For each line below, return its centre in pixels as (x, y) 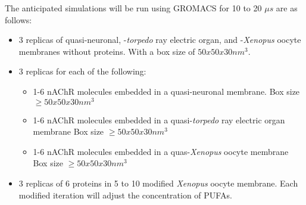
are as (287, 8)
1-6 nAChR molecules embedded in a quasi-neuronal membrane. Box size (166, 91)
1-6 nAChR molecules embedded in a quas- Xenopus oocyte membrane (161, 151)
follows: (18, 19)
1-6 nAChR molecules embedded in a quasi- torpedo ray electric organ (159, 119)
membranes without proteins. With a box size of (107, 51)
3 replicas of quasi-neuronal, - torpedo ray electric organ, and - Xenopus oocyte (160, 40)
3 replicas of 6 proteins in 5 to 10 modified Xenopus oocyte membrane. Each (158, 183)
